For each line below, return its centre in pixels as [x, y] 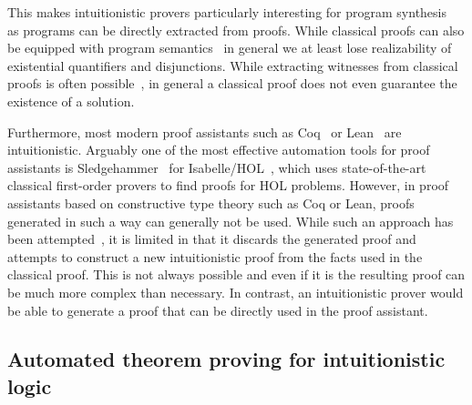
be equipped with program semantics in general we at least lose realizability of [230, 48]
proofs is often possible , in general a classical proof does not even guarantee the [232, 83]
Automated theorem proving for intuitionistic [226, 359]
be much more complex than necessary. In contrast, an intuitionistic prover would [236, 292]
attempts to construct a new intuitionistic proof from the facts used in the [215, 256]
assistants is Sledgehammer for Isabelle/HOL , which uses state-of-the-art [217, 167]
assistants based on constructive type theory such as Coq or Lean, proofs [211, 202]
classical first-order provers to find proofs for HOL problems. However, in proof [228, 185]
